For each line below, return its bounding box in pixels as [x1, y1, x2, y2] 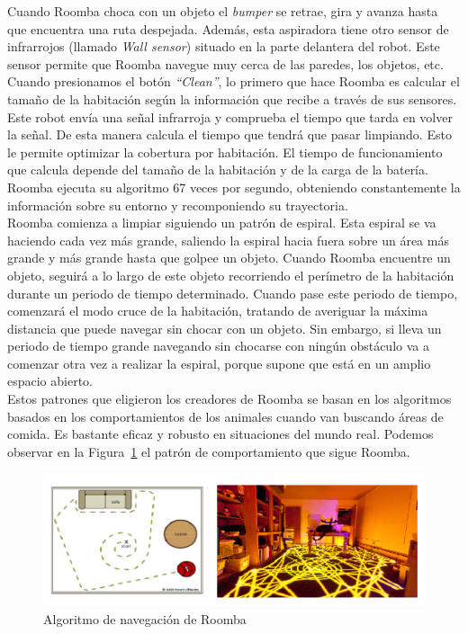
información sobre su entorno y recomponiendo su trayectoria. [7, 195, 348, 214]
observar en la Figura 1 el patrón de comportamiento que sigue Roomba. [7, 442, 410, 460]
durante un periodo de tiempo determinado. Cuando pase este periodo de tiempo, [7, 283, 458, 302]
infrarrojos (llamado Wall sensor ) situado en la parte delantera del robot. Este [7, 37, 440, 56]
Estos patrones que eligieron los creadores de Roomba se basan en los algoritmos [7, 389, 452, 408]
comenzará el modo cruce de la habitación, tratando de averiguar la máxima [7, 301, 428, 320]
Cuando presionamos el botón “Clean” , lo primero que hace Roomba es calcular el [7, 72, 460, 91]
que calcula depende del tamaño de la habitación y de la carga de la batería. [7, 160, 428, 179]
